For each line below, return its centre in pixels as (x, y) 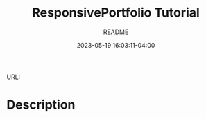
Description (41, 105)
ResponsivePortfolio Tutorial (116, 13)
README (116, 32)
